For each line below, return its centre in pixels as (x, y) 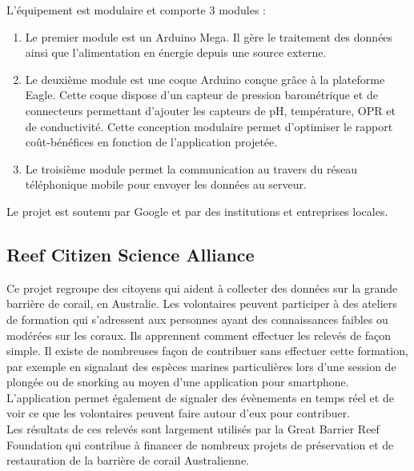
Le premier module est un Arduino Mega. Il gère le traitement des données (209, 36)
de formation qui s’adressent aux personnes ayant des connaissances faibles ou (197, 319)
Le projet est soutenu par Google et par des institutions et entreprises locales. (197, 211)
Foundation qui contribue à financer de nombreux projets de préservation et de (200, 444)
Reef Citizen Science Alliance (131, 254)
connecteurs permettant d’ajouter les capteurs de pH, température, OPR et (210, 110)
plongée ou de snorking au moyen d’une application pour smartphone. (178, 382)
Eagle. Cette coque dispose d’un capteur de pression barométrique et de (201, 95)
